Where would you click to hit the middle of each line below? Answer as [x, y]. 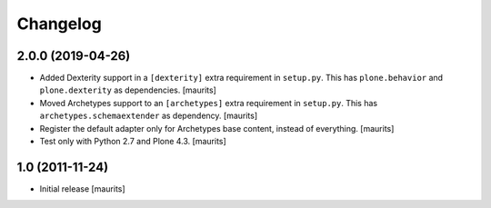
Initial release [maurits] [83, 188]
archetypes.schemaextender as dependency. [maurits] [149, 116]
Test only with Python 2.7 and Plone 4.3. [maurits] [133, 142]
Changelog [59, 24]
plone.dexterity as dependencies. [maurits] [128, 90]
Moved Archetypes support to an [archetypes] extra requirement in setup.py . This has [208, 103]
